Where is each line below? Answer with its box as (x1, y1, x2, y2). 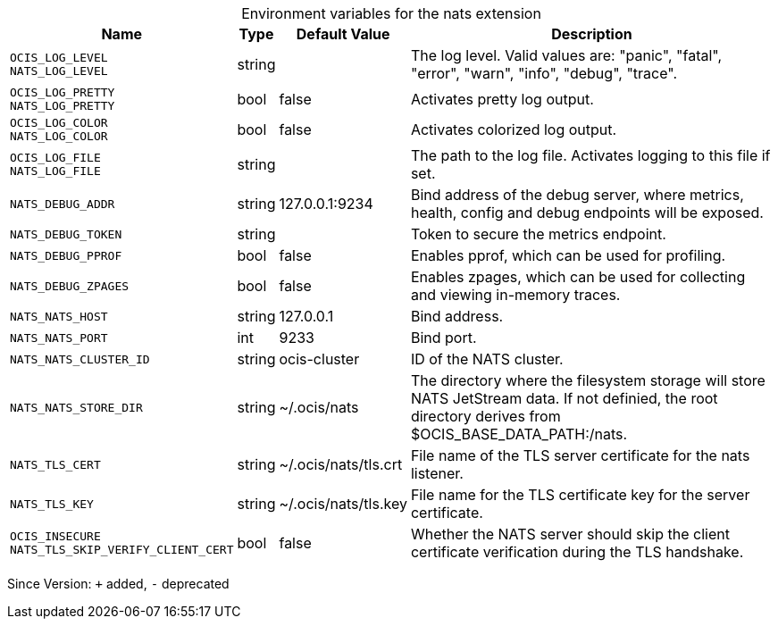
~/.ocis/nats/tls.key (279, 495, 407, 513)
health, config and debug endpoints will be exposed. (410, 204, 764, 221)
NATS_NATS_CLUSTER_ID (10, 352, 150, 366)
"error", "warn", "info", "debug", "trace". (410, 64, 678, 82)
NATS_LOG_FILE (10, 164, 101, 178)
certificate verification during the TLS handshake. (410, 543, 744, 561)
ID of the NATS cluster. (410, 350, 564, 368)
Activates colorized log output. (410, 121, 617, 138)
